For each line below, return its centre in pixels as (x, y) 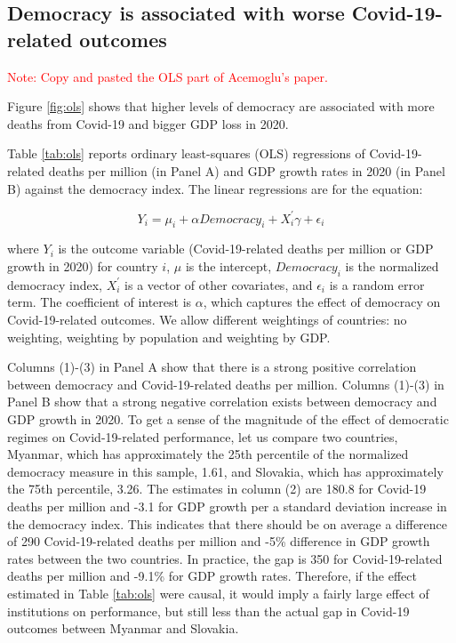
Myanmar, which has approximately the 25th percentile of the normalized (208, 454)
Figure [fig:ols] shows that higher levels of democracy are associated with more (221, 106)
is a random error (377, 284)
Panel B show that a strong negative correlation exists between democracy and (222, 402)
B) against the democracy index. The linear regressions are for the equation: (215, 188)
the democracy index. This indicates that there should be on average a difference (228, 523)
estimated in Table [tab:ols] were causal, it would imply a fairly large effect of (218, 593)
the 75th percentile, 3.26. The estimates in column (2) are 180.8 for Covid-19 (217, 489)
